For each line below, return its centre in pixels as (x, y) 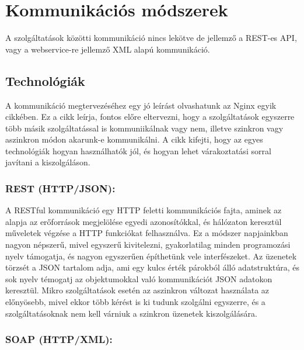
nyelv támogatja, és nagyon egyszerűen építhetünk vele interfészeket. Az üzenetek (151, 256)
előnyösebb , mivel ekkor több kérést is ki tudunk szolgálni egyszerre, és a (135, 302)
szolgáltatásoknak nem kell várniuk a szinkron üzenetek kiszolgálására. (131, 313)
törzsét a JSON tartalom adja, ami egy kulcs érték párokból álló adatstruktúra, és (152, 267)
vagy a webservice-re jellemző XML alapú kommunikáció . (108, 49)
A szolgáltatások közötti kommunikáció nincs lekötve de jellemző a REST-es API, (151, 38)
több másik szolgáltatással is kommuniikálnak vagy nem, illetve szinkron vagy (144, 128)
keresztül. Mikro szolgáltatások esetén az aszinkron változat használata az (137, 290)
